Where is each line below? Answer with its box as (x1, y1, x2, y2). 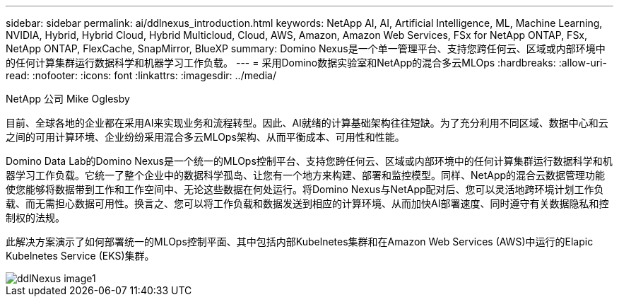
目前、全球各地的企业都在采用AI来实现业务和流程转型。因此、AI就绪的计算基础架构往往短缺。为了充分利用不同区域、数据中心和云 (6, 117, 608, 129)
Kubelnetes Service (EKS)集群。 (6, 250, 155, 262)
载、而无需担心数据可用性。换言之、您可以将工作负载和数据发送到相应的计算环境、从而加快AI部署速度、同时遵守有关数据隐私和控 (6, 197, 609, 209)
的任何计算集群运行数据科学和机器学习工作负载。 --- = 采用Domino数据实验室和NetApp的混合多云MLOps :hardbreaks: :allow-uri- (6, 57, 607, 69)
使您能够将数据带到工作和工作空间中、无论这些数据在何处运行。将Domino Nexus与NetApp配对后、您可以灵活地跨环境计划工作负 (6, 183, 604, 195)
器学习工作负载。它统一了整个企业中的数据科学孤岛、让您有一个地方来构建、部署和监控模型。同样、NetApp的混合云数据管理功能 (6, 169, 606, 181)
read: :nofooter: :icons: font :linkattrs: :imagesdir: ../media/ (6, 69, 276, 81)
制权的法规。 (6, 211, 65, 223)
